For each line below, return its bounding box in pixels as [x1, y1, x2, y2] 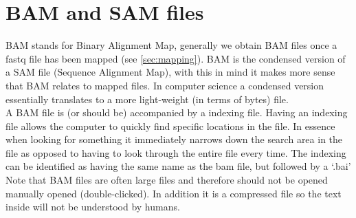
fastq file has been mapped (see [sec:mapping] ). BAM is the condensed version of [5, 51, 346, 65]
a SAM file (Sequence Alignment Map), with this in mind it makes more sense [5, 65, 335, 79]
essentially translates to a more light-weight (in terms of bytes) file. [5, 91, 289, 106]
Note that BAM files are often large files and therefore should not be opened [5, 173, 328, 187]
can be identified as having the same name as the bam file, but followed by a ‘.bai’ [5, 159, 351, 173]
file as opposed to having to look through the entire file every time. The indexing [5, 145, 346, 160]
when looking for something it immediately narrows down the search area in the [5, 132, 343, 146]
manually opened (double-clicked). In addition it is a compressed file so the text [5, 186, 342, 200]
